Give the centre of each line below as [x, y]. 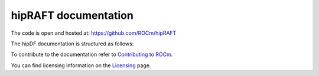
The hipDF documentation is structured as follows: [72, 44]
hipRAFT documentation [72, 15]
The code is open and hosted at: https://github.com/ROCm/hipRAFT [94, 33]
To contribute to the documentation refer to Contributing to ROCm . [92, 54]
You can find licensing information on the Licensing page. [81, 65]
